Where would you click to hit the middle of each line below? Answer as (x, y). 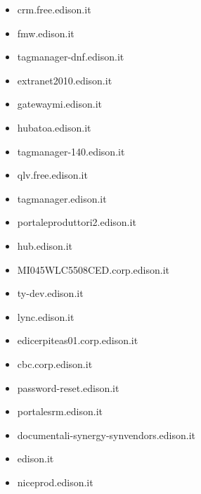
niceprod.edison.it (55, 482)
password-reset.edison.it (68, 387)
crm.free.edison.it (54, 9)
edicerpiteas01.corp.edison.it (78, 340)
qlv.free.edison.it (52, 175)
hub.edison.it (45, 245)
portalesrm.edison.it (60, 411)
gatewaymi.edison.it (60, 104)
